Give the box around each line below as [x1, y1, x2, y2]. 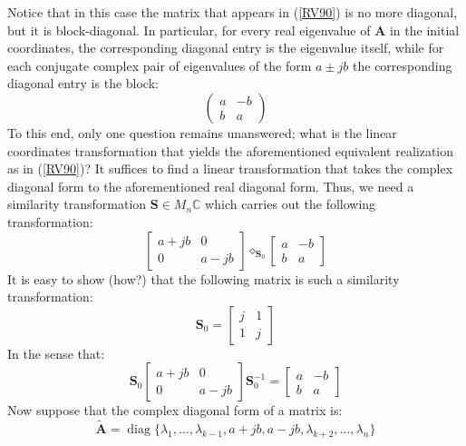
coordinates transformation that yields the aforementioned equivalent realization [7, 141, 454, 160]
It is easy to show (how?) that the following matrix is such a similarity [7, 269, 400, 288]
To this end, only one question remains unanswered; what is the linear [7, 123, 397, 142]
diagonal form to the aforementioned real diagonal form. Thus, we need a [7, 176, 414, 195]
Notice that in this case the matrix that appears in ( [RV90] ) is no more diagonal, [7, 3, 458, 21]
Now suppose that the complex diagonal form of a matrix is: [7, 401, 343, 420]
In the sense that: [7, 343, 105, 362]
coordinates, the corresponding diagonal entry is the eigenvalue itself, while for [7, 38, 444, 57]
